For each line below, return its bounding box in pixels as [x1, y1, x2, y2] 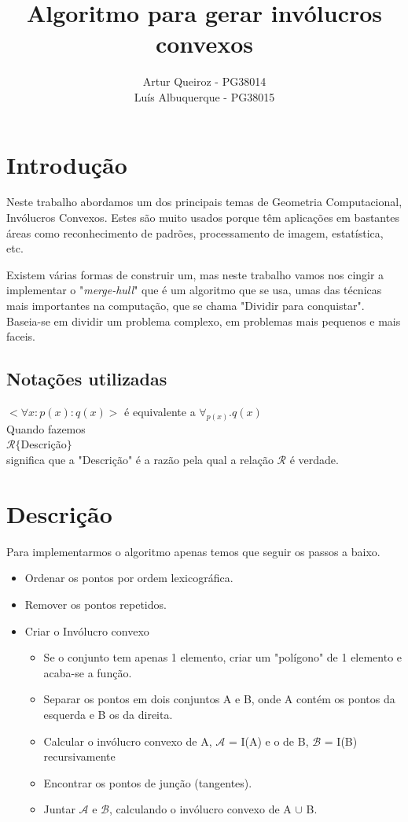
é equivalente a [124, 403, 196, 419]
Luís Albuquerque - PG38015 [134, 88, 275, 105]
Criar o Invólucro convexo [24, 622, 149, 639]
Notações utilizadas [6, 367, 167, 391]
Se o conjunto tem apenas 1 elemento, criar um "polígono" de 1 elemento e [43, 649, 402, 665]
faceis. [6, 328, 36, 345]
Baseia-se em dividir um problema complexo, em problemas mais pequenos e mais [6, 312, 401, 329]
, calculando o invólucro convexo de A [109, 801, 292, 817]
